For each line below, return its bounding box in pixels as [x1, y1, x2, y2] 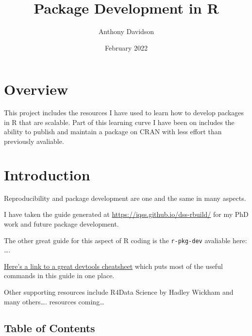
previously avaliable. [4, 136, 64, 146]
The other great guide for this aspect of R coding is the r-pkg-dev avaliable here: [4, 235, 247, 245]
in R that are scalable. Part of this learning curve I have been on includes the [4, 117, 235, 127]
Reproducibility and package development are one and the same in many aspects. [4, 193, 246, 203]
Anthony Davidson [98, 26, 154, 36]
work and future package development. [4, 218, 119, 229]
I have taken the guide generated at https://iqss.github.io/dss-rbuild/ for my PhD [4, 209, 249, 219]
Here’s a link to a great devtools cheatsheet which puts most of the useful [4, 261, 223, 271]
